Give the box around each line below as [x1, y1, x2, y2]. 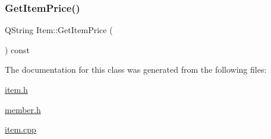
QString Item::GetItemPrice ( [5, 24, 113, 36]
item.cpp [5, 123, 36, 135]
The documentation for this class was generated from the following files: [5, 63, 267, 76]
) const [5, 43, 30, 56]
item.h [5, 83, 28, 95]
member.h [5, 103, 41, 115]
